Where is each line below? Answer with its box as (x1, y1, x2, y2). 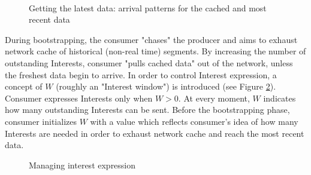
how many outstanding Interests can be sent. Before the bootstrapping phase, (5, 103, 290, 116)
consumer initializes (5, 115, 77, 127)
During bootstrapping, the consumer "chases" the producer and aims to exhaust (5, 33, 298, 45)
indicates (263, 91, 296, 104)
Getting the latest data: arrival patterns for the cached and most (29, 1, 267, 14)
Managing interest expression (29, 158, 136, 171)
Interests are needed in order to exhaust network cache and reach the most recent (5, 127, 304, 139)
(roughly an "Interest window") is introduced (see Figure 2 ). (56, 80, 276, 93)
